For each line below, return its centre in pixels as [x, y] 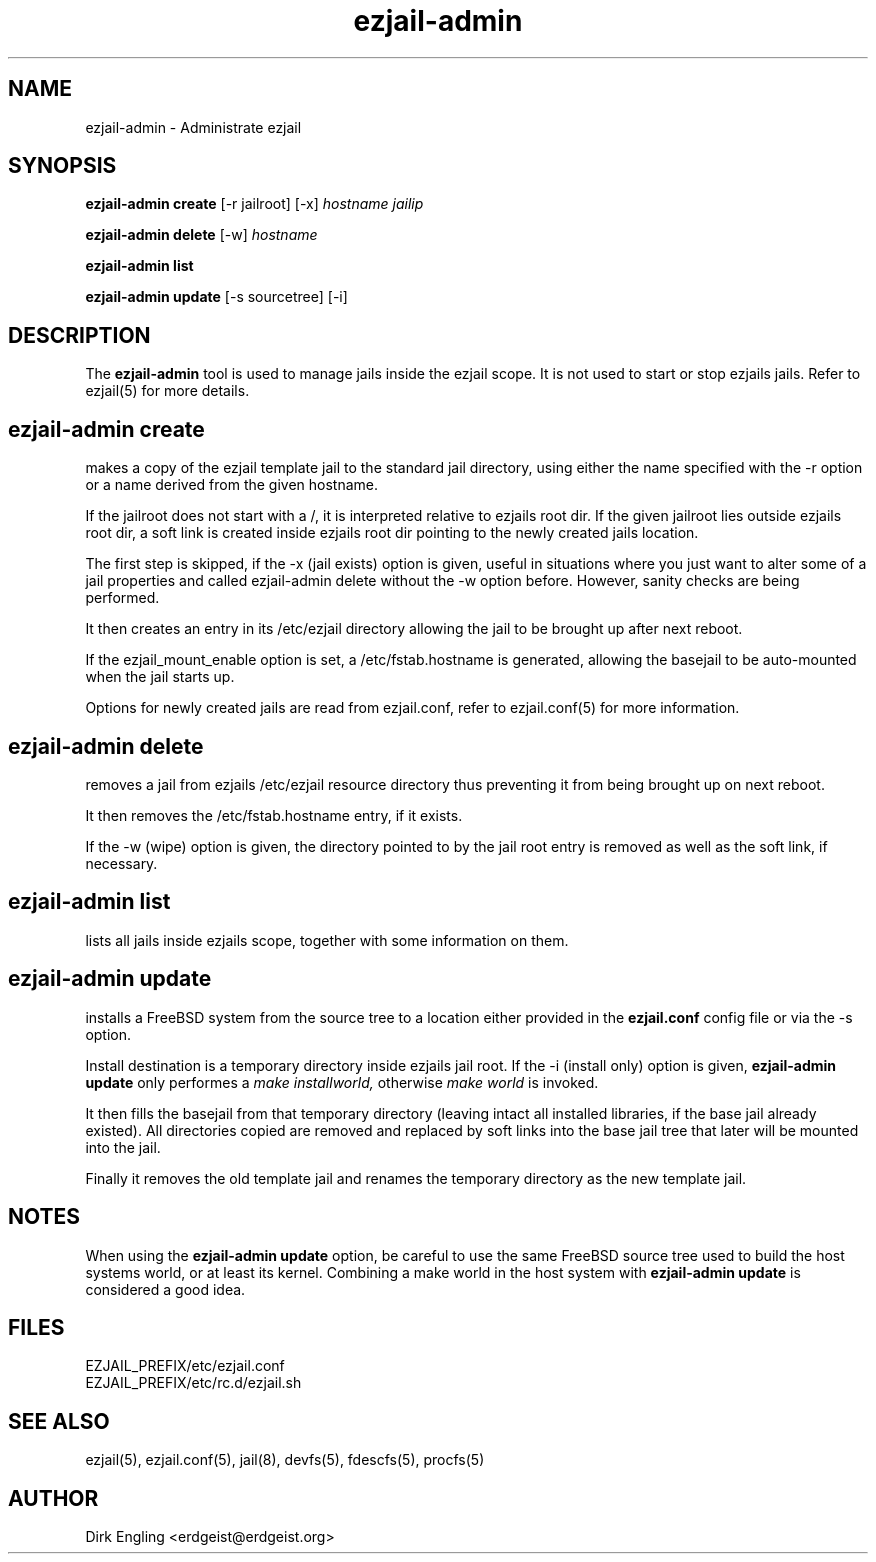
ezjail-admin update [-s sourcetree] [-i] [216, 297]
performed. [122, 598]
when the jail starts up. [160, 677]
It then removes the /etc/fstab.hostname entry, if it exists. [274, 815]
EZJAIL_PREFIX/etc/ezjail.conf [185, 1366]
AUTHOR [53, 1498]
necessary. [121, 863]
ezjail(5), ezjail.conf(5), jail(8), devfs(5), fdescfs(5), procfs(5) [285, 1460]
